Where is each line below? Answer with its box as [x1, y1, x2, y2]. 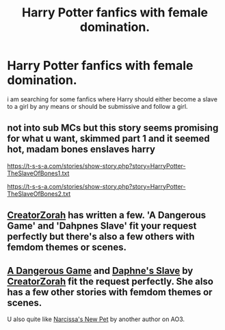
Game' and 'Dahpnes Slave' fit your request [7, 220, 197, 232]
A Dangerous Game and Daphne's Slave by [7, 265, 194, 277]
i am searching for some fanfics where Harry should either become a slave [7, 94, 217, 103]
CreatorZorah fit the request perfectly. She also [7, 275, 214, 287]
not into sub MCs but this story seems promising [7, 122, 219, 134]
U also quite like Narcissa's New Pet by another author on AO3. [7, 315, 185, 323]
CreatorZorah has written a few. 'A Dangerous [7, 210, 207, 221]
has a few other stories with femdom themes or [7, 286, 213, 298]
